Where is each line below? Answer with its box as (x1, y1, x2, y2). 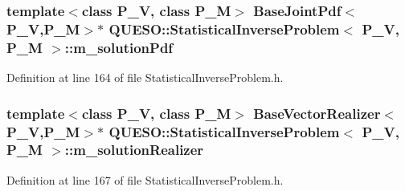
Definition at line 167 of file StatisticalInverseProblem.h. (6, 171, 284, 188)
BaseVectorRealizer (253, 103, 381, 123)
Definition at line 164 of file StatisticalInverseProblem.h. (6, 69, 284, 86)
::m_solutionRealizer (64, 140, 204, 160)
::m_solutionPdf (64, 37, 174, 57)
